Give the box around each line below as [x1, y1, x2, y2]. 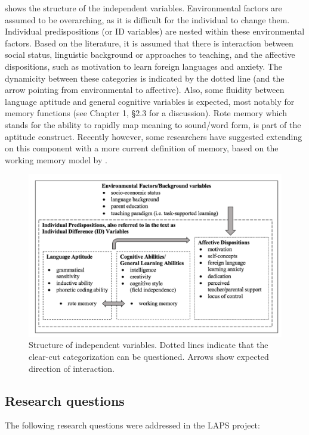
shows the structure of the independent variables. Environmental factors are [5, 2, 282, 14]
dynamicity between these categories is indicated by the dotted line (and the [5, 72, 285, 84]
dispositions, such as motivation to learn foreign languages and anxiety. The [5, 60, 282, 72]
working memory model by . [5, 153, 107, 166]
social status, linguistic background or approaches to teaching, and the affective [5, 48, 295, 61]
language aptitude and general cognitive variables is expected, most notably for [5, 95, 295, 107]
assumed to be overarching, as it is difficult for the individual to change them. [5, 13, 290, 26]
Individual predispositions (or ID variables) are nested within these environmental [5, 25, 305, 38]
